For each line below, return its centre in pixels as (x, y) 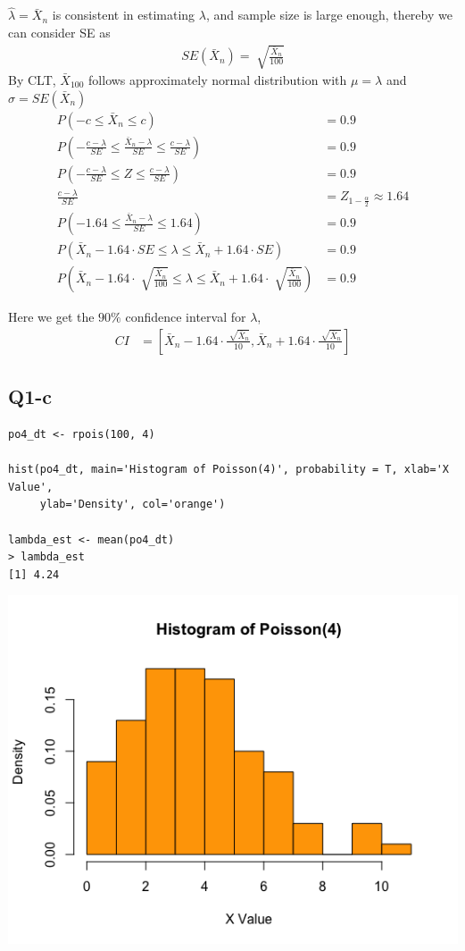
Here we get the (51, 317)
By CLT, (32, 79)
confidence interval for (186, 317)
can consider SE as (59, 32)
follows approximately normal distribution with (218, 79)
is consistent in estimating (124, 15)
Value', (31, 487)
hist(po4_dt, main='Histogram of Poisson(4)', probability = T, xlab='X (228, 470)
